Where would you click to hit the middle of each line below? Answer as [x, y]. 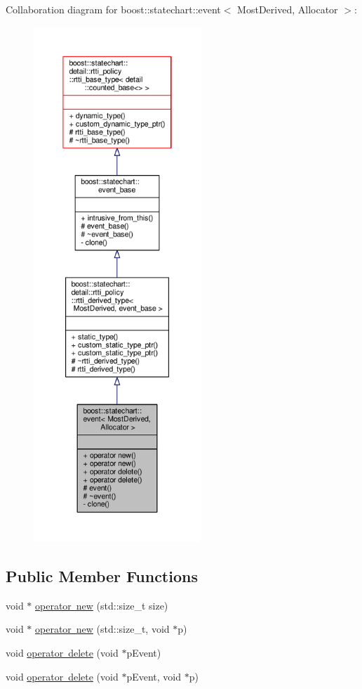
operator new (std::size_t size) [102, 605]
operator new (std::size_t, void [102, 629]
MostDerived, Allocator [288, 9]
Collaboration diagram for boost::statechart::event [113, 9]
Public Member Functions [102, 575]
